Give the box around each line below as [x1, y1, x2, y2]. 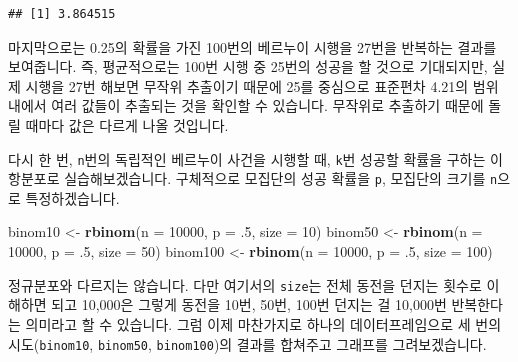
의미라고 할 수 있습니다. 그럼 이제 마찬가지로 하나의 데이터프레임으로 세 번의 [25, 313, 502, 334]
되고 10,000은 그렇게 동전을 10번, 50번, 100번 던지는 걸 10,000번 [51, 294, 447, 315]
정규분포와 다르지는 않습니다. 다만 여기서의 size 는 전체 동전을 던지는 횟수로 [8, 274, 482, 295]
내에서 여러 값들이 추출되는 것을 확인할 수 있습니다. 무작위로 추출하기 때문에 [8, 95, 484, 116]
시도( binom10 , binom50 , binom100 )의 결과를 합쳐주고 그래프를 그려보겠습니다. [8, 333, 487, 354]
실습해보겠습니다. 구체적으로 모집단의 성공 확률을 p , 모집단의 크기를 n [64, 168, 498, 189]
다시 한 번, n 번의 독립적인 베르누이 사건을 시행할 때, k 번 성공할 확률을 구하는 [8, 148, 486, 169]
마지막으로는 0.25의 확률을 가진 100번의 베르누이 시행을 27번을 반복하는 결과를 [8, 36, 497, 57]
